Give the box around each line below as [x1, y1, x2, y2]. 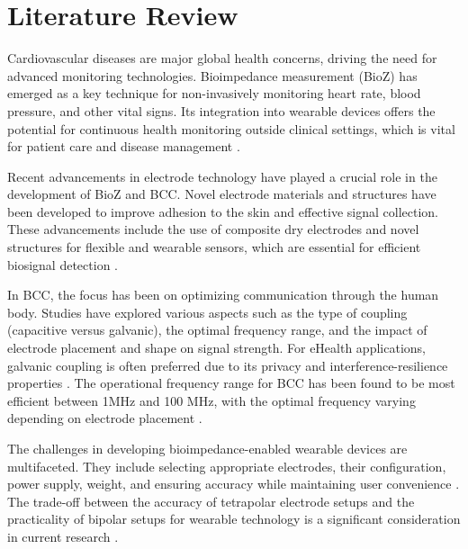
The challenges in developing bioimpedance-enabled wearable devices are [7, 439, 408, 457]
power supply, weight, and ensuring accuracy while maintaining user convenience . [7, 474, 460, 493]
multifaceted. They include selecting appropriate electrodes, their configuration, [7, 456, 446, 475]
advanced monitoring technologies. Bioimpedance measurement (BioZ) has [7, 66, 418, 85]
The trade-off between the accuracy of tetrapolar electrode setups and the [7, 491, 415, 510]
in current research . [7, 526, 119, 545]
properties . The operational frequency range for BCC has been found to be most [7, 373, 455, 392]
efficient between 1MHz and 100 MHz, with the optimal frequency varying [7, 391, 416, 409]
